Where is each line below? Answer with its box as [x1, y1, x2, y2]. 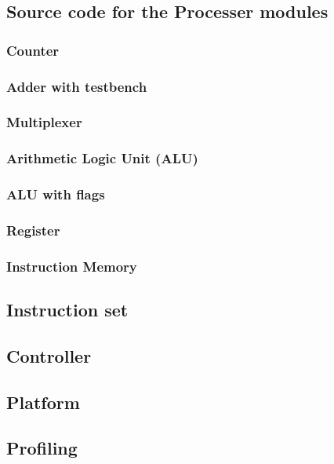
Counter [6, 40, 60, 60]
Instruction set [6, 298, 129, 322]
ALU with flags [6, 185, 105, 204]
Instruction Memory [6, 256, 137, 276]
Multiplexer [6, 112, 82, 132]
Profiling [6, 436, 78, 460]
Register [6, 220, 60, 239]
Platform [6, 389, 80, 414]
